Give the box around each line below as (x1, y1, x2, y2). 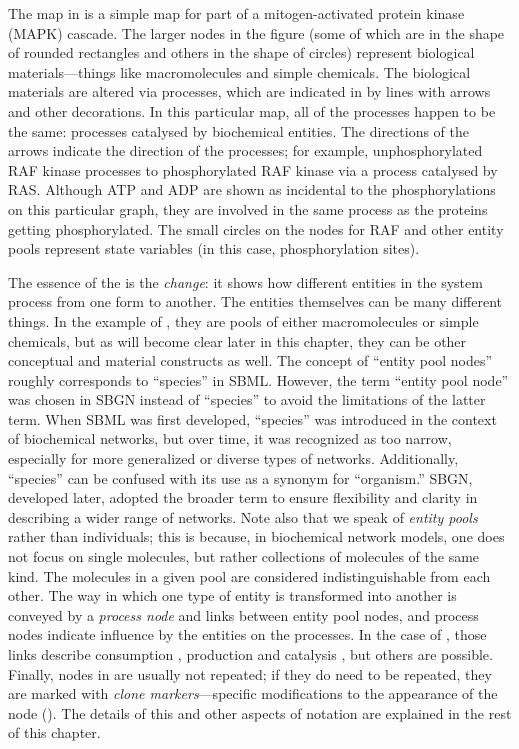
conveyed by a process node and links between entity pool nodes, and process (8, 604, 479, 625)
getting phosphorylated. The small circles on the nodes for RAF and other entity (8, 218, 504, 239)
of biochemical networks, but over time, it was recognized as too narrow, (8, 428, 452, 449)
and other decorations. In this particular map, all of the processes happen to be (8, 100, 496, 121)
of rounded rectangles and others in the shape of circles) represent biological (8, 42, 475, 63)
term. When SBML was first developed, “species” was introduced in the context (8, 408, 497, 429)
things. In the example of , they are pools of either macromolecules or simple (8, 310, 479, 331)
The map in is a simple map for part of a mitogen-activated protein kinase (8, 3, 465, 23)
